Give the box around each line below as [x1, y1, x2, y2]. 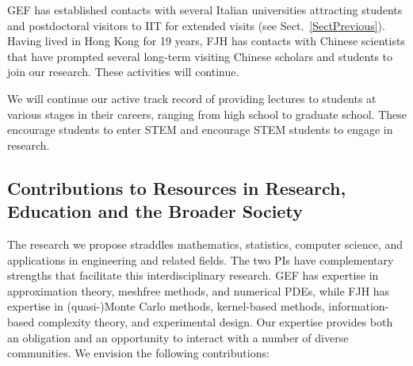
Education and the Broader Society [7, 199, 303, 223]
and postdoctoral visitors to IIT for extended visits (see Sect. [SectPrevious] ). [7, 17, 385, 33]
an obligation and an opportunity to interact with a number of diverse [7, 329, 349, 345]
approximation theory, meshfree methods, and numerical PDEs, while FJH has [7, 282, 390, 299]
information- [328, 298, 389, 315]
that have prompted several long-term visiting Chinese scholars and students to [7, 48, 393, 64]
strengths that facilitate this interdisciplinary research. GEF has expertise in [7, 267, 379, 284]
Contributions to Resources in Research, [7, 175, 346, 200]
